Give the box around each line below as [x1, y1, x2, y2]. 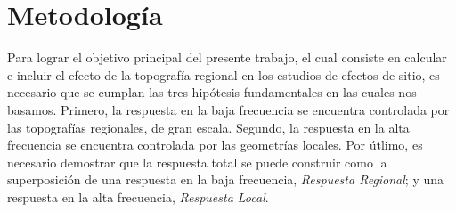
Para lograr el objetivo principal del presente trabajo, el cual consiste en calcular [7, 48, 447, 67]
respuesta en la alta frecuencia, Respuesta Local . [7, 187, 269, 206]
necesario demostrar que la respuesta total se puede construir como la [7, 152, 387, 171]
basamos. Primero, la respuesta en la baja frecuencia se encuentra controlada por [7, 100, 450, 118]
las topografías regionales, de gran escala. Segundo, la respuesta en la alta [7, 118, 410, 136]
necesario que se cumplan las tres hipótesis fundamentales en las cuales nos [7, 83, 417, 102]
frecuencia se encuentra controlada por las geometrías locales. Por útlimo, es [7, 135, 423, 154]
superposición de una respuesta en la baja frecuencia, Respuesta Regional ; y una [7, 170, 444, 189]
